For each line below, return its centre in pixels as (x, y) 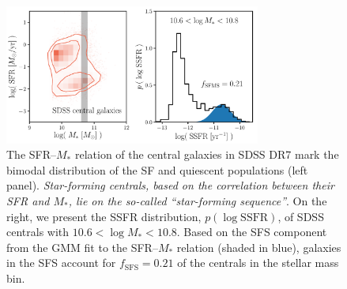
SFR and (28, 200)
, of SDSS (301, 216)
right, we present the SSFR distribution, (104, 216)
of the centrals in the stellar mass (258, 263)
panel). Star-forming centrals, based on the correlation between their (170, 185)
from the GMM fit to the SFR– (82, 247)
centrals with (38, 232)
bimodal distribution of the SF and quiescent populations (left (157, 169)
